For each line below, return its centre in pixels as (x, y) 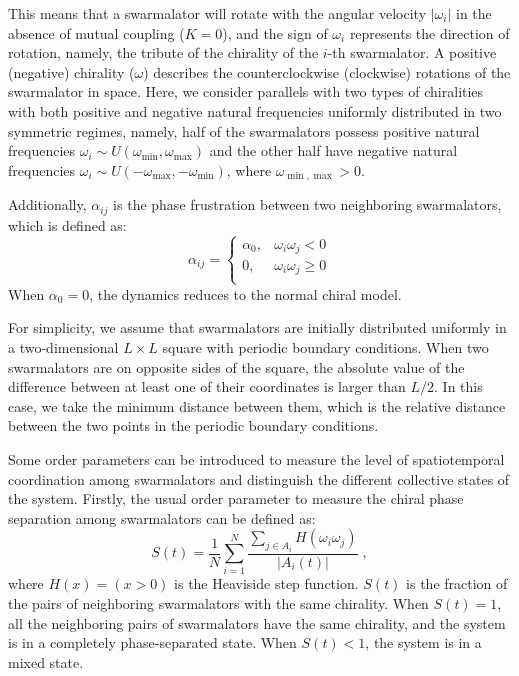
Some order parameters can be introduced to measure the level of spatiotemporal (256, 458)
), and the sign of (275, 32)
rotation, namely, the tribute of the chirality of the (163, 52)
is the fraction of (457, 583)
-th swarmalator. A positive (412, 52)
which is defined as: (67, 224)
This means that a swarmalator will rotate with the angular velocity (217, 13)
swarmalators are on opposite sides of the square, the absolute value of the (236, 366)
